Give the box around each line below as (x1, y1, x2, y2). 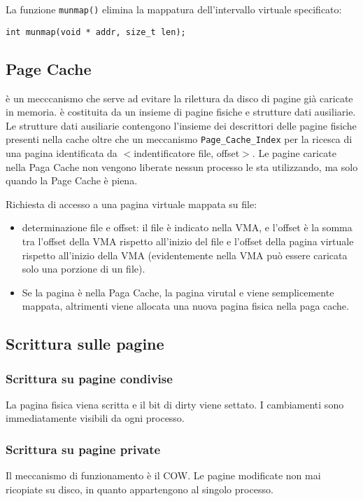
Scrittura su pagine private (6, 441, 161, 458)
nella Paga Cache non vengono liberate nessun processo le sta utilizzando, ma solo (6, 159, 358, 174)
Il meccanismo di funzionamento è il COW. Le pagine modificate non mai (6, 468, 321, 483)
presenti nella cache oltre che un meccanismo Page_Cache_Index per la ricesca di (6, 132, 353, 146)
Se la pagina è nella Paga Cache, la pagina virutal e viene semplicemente (22, 284, 334, 299)
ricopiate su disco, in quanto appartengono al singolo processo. (6, 481, 273, 496)
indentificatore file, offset (134, 145, 240, 160)
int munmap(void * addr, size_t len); (6, 27, 186, 37)
